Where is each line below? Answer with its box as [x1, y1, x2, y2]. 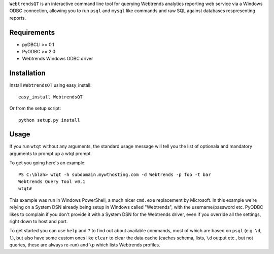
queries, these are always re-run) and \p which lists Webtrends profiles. [9, 242, 160, 248]
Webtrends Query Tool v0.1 [18, 179, 86, 185]
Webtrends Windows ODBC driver [22, 56, 93, 62]
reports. [9, 15, 26, 21]
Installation [9, 69, 46, 78]
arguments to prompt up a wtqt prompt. [9, 150, 92, 157]
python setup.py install [18, 117, 80, 123]
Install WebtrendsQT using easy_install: [9, 82, 92, 88]
